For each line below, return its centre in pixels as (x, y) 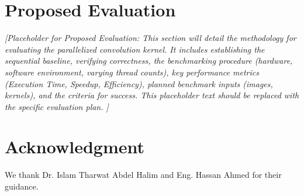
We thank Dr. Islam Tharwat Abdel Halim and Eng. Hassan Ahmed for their (143, 175)
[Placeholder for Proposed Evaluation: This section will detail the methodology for (151, 38)
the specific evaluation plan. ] (57, 106)
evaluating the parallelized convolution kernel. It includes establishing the (135, 49)
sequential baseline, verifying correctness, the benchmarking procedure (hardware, (149, 61)
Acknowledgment (75, 147)
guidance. (22, 186)
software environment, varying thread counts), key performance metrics (132, 72)
